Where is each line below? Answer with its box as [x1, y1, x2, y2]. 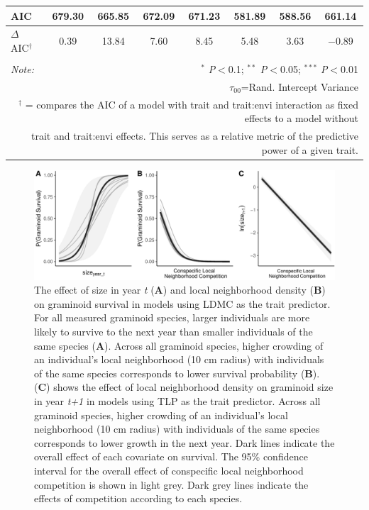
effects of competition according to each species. [34, 491, 243, 506]
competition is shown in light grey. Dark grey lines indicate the [34, 477, 309, 492]
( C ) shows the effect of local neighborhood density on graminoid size [34, 379, 334, 394]
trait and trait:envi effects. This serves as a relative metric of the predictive [31, 128, 358, 143]
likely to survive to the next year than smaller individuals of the [34, 324, 313, 339]
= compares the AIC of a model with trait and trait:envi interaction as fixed [25, 96, 358, 111]
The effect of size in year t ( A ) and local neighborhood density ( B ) [34, 282, 326, 297]
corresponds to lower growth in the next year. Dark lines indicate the [34, 435, 335, 450]
